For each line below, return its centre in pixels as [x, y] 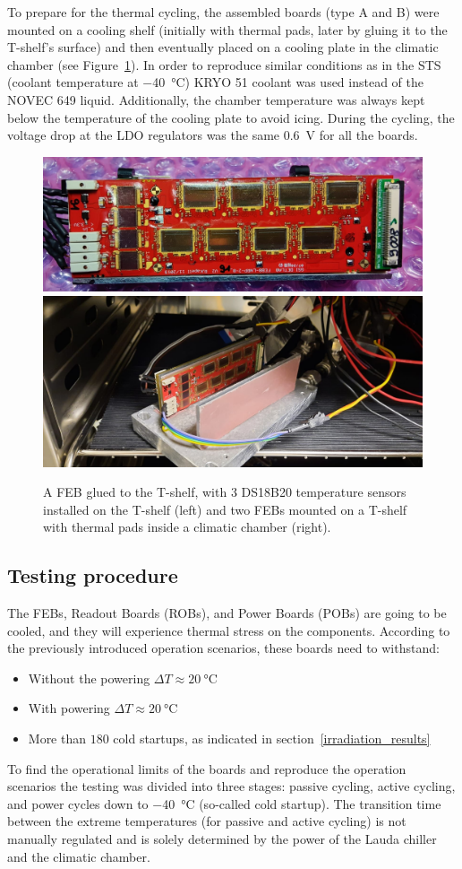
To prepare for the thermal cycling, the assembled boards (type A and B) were [223, 12]
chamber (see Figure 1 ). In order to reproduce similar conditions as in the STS [224, 64]
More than [57, 739]
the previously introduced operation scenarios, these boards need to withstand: [223, 648]
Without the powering [89, 678]
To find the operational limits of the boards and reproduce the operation [207, 768]
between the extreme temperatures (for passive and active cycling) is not [207, 821]
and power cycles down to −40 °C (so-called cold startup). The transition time [224, 803]
